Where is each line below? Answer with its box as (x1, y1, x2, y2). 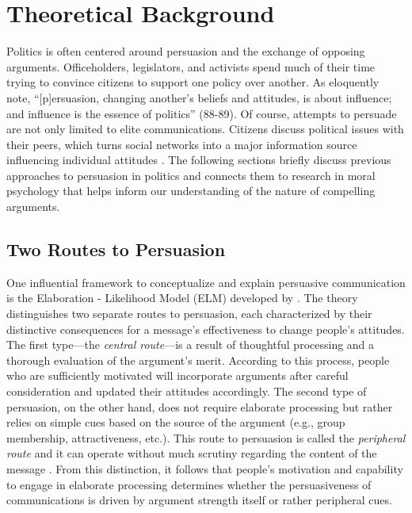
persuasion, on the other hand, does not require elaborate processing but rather (6, 398, 393, 415)
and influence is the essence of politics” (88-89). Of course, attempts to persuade (6, 105, 397, 121)
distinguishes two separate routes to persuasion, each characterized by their (6, 305, 372, 322)
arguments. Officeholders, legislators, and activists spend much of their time (6, 58, 376, 75)
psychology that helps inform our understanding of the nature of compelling (6, 182, 376, 199)
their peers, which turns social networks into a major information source (6, 136, 357, 152)
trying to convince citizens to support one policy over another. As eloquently (6, 74, 380, 90)
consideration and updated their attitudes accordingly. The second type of (6, 383, 367, 400)
